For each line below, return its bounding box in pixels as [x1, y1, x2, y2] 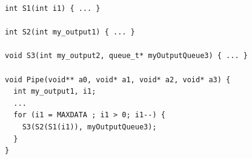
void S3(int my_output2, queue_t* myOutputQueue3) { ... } [5, 51, 248, 60]
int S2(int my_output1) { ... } [5, 28, 135, 37]
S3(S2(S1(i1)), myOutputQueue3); [22, 122, 157, 131]
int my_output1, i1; [13, 87, 96, 96]
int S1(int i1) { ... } [5, 4, 101, 13]
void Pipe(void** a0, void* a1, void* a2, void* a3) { [5, 75, 231, 84]
